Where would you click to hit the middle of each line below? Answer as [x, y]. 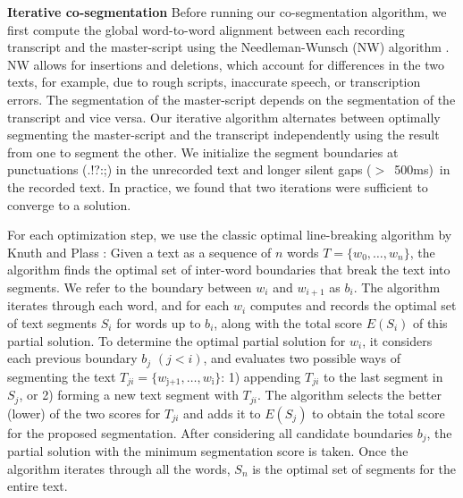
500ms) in [422, 169]
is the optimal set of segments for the [354, 468]
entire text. [38, 486]
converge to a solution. [69, 204]
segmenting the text [62, 376]
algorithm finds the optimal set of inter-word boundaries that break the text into [229, 270]
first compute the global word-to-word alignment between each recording [206, 29]
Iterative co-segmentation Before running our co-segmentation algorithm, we [227, 12]
